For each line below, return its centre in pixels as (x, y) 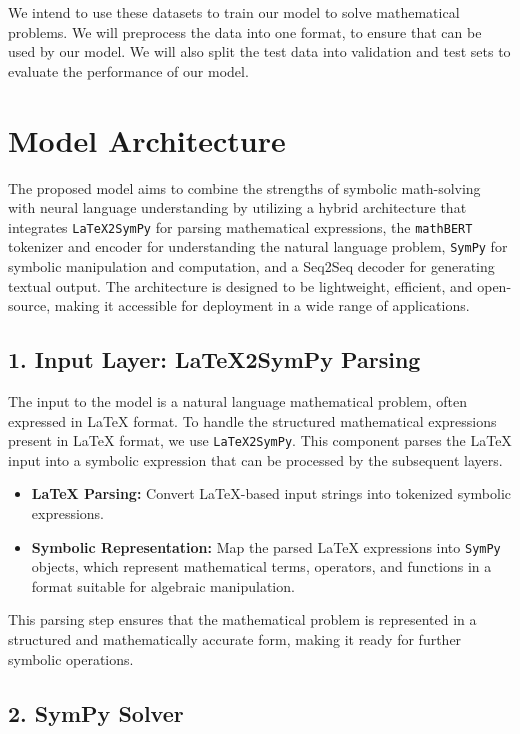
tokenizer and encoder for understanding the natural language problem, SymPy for (258, 246)
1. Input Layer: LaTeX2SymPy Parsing (214, 359)
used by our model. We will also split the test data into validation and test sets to (259, 51)
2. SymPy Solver (96, 712)
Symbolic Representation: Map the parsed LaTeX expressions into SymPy (266, 546)
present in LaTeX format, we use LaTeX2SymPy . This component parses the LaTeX (260, 440)
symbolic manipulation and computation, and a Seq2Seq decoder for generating (251, 266)
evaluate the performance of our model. (128, 70)
